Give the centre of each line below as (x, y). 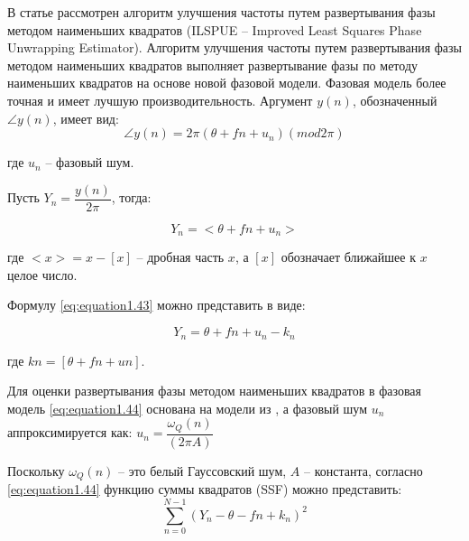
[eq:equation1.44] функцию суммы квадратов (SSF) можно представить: (205, 489)
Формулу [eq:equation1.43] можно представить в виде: (156, 305)
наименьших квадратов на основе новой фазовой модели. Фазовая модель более (227, 83)
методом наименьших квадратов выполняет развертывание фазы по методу (213, 65)
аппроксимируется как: (70, 432)
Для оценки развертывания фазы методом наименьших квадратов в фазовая (214, 391)
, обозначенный (395, 100)
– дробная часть (180, 257)
